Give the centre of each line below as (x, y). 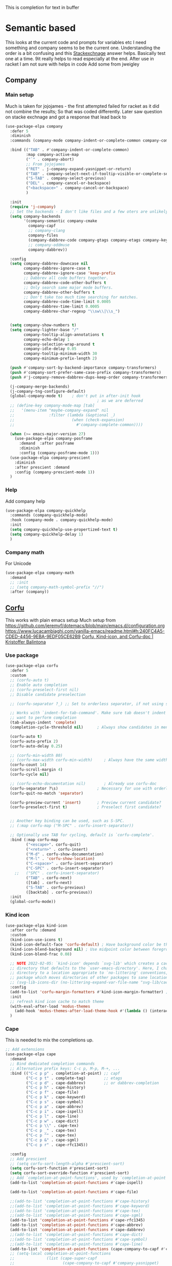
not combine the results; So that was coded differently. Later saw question (84, 111)
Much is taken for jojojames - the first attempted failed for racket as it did (82, 106)
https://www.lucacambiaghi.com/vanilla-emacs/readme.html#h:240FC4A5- (85, 631)
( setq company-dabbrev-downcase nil (49, 264)
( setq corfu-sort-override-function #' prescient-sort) (70, 1173)
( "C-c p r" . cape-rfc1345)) (57, 1145)
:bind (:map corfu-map (34, 840)
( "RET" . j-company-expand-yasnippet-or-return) (79, 169)
